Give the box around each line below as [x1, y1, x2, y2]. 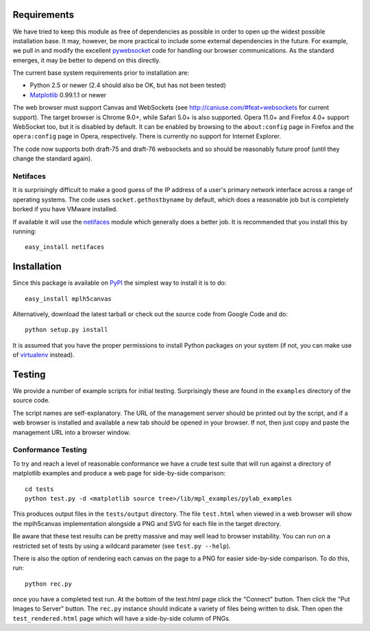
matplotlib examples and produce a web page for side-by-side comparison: [12, 469, 226, 477]
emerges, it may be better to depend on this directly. [12, 56, 161, 64]
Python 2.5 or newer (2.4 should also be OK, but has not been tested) [29, 81, 226, 89]
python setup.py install [25, 326, 108, 334]
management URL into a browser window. [12, 428, 130, 436]
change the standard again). [12, 154, 92, 163]
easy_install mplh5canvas [25, 295, 112, 302]
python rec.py [25, 580, 72, 588]
